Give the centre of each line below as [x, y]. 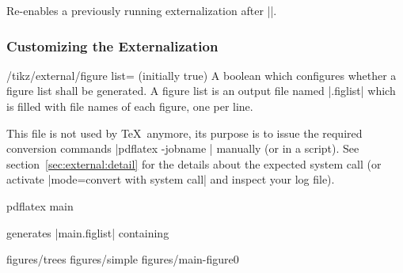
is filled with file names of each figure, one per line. [130, 106]
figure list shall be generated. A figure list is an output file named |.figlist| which [201, 91]
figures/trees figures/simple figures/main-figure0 [123, 259]
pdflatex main [40, 205]
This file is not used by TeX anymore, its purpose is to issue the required [184, 133]
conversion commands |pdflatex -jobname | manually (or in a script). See [183, 148]
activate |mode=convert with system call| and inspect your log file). [171, 179]
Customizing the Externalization [112, 45]
